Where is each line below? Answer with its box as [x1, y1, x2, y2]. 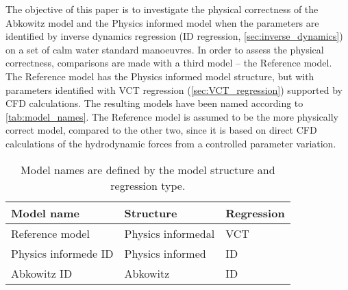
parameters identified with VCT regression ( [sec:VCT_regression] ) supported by [5, 82, 343, 97]
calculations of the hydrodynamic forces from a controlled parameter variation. [5, 136, 336, 150]
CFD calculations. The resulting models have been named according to [5, 96, 303, 110]
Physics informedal [124, 225, 215, 241]
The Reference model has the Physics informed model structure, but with [5, 69, 314, 83]
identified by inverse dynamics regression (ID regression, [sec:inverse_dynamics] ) [5, 29, 343, 43]
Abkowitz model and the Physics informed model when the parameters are [5, 15, 319, 29]
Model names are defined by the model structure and [21, 161, 275, 178]
